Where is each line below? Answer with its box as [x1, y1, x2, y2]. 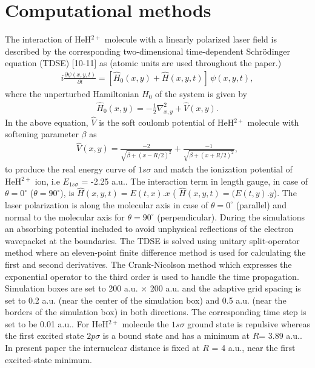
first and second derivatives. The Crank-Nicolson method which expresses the [5, 257, 292, 270]
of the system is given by [155, 87, 247, 100]
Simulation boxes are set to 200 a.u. [5, 282, 138, 295]
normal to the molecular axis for [5, 210, 125, 223]
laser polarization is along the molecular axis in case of [5, 198, 208, 211]
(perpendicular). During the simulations [157, 210, 305, 223]
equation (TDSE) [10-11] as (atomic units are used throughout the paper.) [5, 56, 282, 69]
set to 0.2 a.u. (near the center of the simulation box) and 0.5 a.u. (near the [5, 293, 287, 306]
